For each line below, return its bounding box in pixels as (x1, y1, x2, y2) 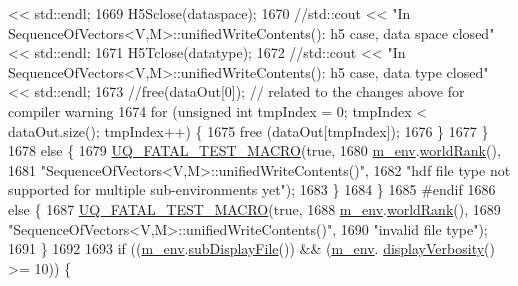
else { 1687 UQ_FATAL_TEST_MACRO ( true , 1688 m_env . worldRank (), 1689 (8, 198, 501, 219)
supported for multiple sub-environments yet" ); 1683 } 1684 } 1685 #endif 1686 (8, 179, 496, 200)
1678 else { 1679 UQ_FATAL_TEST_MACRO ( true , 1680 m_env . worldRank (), (8, 140, 501, 161)
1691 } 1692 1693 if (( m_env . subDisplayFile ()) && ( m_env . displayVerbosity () (8, 238, 495, 259)
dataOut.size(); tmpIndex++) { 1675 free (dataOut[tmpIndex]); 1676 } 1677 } (8, 120, 489, 141)
